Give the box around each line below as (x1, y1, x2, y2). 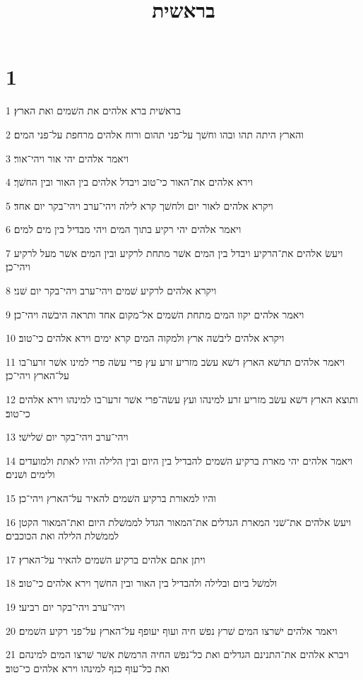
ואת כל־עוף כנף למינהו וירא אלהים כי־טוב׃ (6, 660, 169, 675)
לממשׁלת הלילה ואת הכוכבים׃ (6, 528, 119, 543)
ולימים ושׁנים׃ (6, 467, 55, 482)
